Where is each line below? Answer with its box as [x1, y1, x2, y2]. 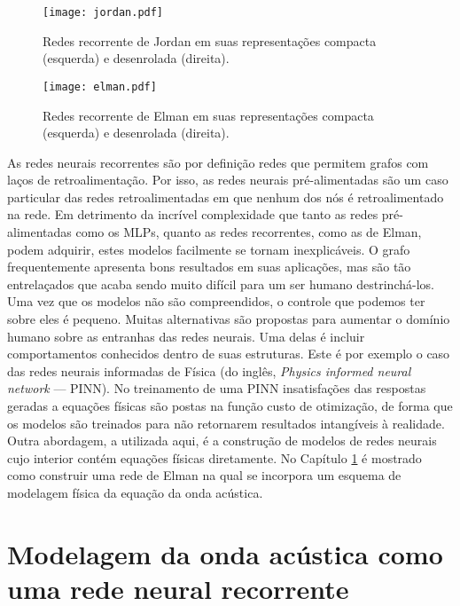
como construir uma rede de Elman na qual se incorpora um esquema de [7, 466, 402, 484]
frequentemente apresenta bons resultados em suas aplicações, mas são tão [7, 257, 411, 276]
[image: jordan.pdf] [43, 6, 164, 19]
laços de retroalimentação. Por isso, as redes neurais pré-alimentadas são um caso [7, 170, 448, 189]
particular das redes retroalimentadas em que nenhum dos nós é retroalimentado [7, 187, 444, 206]
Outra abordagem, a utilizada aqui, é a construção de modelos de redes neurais [7, 431, 437, 450]
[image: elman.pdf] [43, 80, 157, 93]
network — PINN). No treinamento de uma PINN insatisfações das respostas [7, 379, 426, 397]
